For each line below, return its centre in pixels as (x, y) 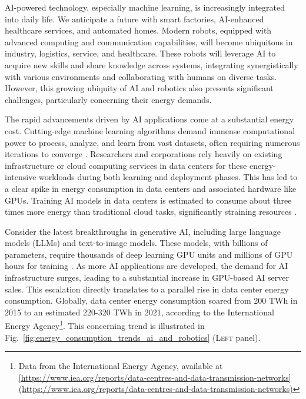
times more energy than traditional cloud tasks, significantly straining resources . (151, 212)
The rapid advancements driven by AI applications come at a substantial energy (149, 119)
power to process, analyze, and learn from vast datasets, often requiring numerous (152, 142)
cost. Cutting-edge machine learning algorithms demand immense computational (150, 130)
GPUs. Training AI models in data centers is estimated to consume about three (148, 200)
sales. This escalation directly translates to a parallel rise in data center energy (147, 289)
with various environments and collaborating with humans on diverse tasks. (141, 76)
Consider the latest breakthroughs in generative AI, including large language (143, 231)
